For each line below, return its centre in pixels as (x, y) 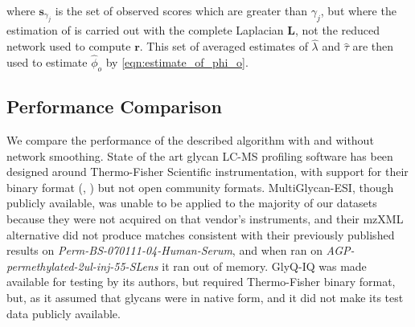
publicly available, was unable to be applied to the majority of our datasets (192, 203)
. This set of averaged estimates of (224, 46)
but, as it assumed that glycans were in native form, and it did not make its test (205, 297)
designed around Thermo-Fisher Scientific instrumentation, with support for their (207, 172)
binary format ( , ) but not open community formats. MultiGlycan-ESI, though (200, 187)
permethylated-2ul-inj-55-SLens (82, 266)
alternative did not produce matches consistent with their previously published (201, 234)
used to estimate (47, 62)
